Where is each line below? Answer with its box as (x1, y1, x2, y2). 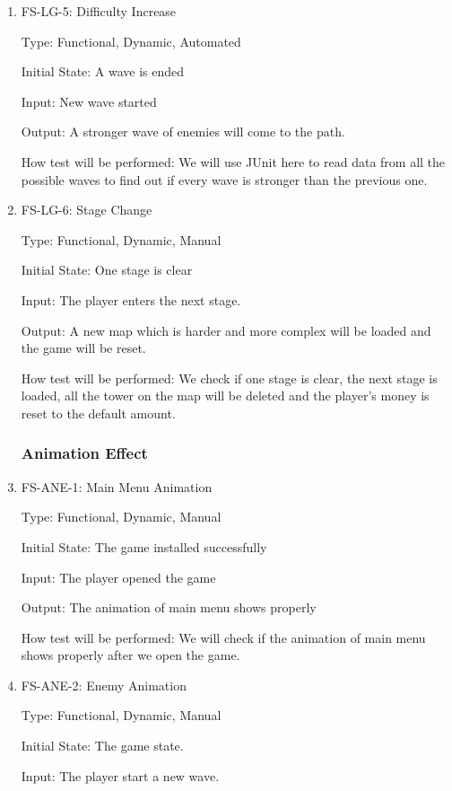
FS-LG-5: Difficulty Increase (21, 2, 177, 20)
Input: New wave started (21, 92, 157, 110)
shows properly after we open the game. (21, 646, 240, 664)
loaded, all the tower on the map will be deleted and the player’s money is (21, 386, 430, 405)
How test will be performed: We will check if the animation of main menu (21, 628, 426, 646)
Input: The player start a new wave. (21, 766, 220, 785)
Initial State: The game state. (21, 736, 184, 755)
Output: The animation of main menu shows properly (21, 598, 317, 617)
